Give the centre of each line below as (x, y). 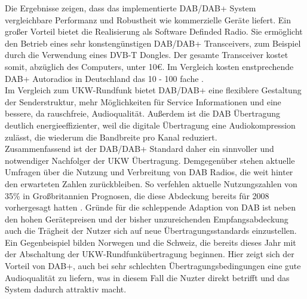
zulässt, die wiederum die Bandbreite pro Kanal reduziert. (111, 137)
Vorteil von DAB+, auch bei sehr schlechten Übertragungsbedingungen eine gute (153, 266)
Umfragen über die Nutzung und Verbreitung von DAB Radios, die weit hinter (149, 172)
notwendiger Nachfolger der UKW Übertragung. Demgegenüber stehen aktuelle (150, 160)
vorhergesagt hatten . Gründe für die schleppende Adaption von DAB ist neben (151, 207)
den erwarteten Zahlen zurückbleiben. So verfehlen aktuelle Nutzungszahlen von (151, 183)
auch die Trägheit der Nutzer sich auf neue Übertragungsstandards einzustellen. (151, 231)
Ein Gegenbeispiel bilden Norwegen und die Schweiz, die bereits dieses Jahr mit (151, 242)
